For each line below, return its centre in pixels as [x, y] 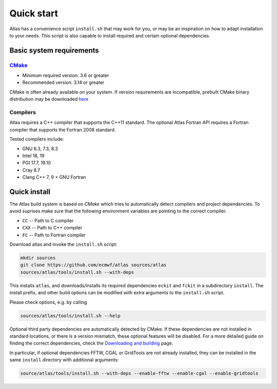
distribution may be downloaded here [49, 99]
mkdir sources [38, 258]
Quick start [34, 13]
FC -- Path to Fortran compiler [54, 235]
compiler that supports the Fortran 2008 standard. [63, 129]
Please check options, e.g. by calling [48, 302]
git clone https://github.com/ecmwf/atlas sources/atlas [93, 265]
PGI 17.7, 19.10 [37, 163]
